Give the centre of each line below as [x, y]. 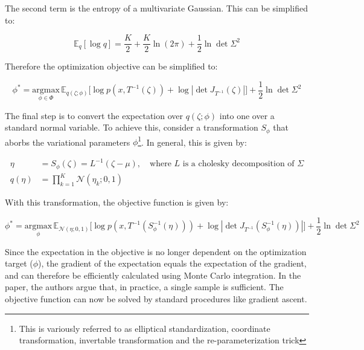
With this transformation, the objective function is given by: [117, 202]
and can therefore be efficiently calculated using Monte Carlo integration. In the [153, 275]
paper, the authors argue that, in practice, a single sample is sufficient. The [144, 287]
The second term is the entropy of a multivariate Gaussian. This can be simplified [156, 8]
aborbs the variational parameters [68, 142]
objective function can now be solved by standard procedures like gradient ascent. [156, 299]
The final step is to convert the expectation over [94, 115]
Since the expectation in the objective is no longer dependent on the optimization [156, 251]
